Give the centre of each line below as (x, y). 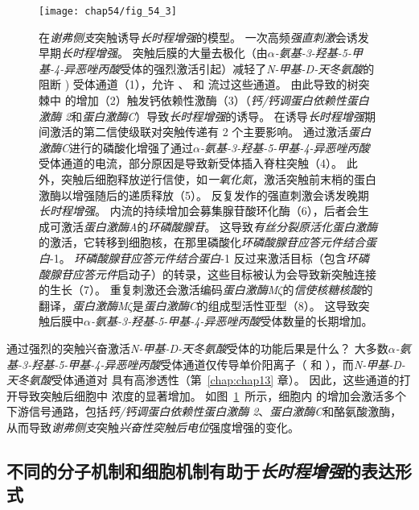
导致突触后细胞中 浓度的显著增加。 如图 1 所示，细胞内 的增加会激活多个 (212, 395)
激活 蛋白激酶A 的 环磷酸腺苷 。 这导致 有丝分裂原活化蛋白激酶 (219, 226)
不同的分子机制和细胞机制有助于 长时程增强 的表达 (201, 470)
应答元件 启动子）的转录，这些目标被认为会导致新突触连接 (224, 274)
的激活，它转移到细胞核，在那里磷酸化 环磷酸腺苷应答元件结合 (202, 242)
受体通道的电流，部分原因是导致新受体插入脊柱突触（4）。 (191, 163)
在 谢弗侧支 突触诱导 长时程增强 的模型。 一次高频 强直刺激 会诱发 (204, 37)
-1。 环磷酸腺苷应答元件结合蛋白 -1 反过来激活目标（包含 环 (204, 257)
